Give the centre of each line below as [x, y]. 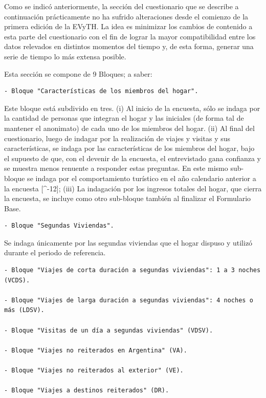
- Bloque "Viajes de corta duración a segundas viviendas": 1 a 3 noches [132, 270]
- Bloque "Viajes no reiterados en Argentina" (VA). [96, 350]
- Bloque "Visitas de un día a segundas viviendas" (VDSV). [109, 330]
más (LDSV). [24, 310]
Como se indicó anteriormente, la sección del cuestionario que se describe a [121, 6]
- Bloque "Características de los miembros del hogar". [101, 91]
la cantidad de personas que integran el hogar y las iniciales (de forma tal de [124, 118]
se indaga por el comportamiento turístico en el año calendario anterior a [142, 178]
